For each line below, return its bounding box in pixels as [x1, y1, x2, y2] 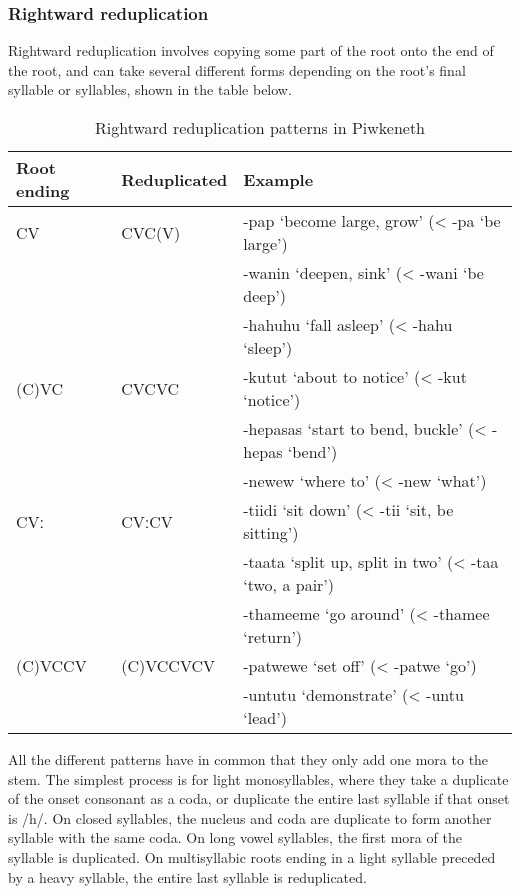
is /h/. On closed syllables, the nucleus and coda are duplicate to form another [8, 807, 492, 828]
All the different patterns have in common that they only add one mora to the [8, 749, 489, 769]
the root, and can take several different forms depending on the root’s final [8, 59, 466, 80]
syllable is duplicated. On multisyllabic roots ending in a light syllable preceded [8, 846, 496, 867]
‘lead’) [243, 706, 287, 729]
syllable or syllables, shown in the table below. [8, 79, 292, 100]
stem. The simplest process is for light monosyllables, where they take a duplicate [8, 768, 509, 789]
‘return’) [243, 625, 303, 648]
